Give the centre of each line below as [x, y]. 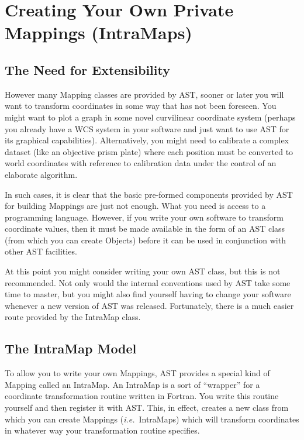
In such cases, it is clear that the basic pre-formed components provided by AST [149, 194]
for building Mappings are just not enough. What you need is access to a [135, 206]
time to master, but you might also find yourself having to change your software [148, 294]
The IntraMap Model [71, 348]
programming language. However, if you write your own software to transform [144, 217]
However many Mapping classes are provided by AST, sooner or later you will [144, 94]
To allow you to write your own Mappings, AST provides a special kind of [137, 373]
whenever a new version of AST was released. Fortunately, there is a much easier [149, 305]
